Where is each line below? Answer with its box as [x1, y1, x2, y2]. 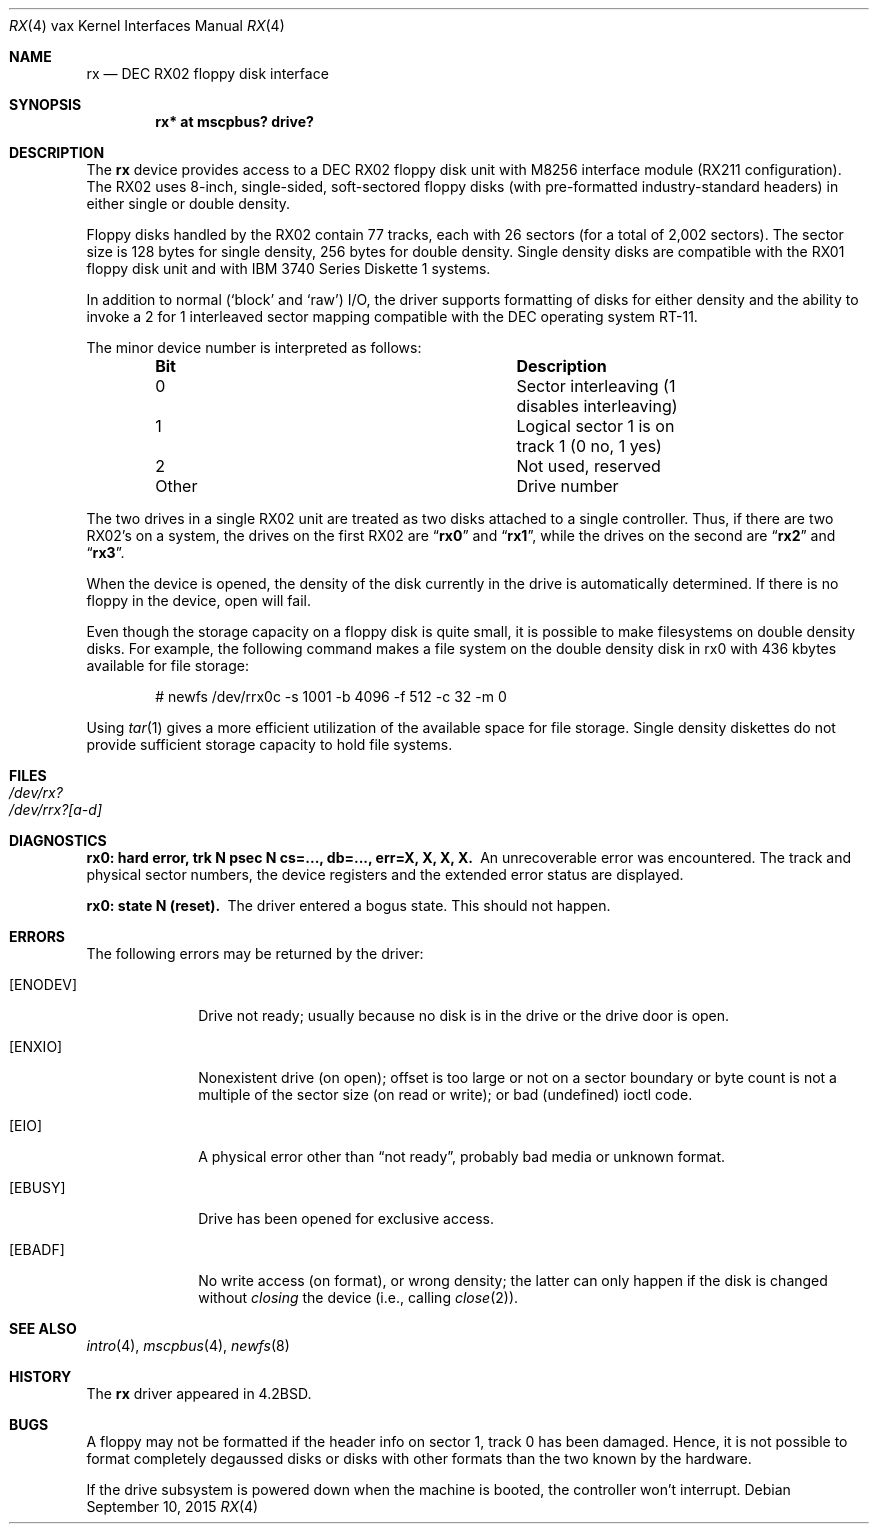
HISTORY [9, 1368, 72, 1385]
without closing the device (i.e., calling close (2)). [198, 1289, 519, 1306]
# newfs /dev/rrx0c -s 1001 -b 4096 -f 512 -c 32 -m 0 [155, 688, 507, 705]
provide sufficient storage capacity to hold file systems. [86, 736, 453, 753]
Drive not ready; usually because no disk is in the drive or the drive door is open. [198, 1007, 730, 1024]
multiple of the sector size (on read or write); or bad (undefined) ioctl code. [198, 1086, 693, 1103]
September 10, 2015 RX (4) [86, 1498, 259, 1515]
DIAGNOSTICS [9, 832, 107, 849]
